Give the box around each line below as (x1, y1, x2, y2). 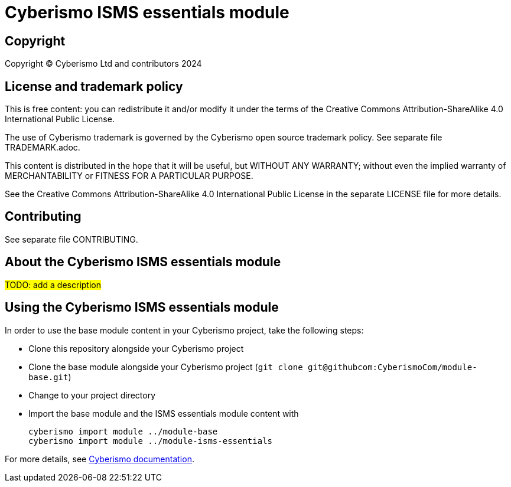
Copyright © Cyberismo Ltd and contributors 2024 (5, 58, 202, 69)
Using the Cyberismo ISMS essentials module (5, 300, 279, 315)
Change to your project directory (28, 390, 156, 400)
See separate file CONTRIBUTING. (5, 234, 138, 244)
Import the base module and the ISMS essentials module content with (28, 408, 299, 419)
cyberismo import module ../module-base (28, 426, 218, 436)
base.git (28, 372, 69, 382)
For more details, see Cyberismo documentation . (5, 453, 194, 464)
